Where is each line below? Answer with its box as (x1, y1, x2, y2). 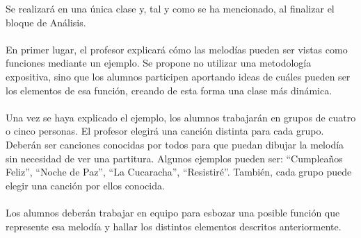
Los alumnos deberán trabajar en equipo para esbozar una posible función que (6, 205, 340, 219)
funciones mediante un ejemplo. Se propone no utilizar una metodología (6, 56, 312, 70)
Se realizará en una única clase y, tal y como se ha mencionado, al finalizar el (6, 1, 335, 15)
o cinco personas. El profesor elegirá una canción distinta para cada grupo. (6, 124, 324, 138)
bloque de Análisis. (6, 15, 86, 29)
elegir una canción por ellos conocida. (6, 178, 165, 192)
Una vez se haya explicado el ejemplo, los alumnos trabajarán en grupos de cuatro (6, 110, 356, 124)
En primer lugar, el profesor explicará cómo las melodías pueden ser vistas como (6, 42, 348, 56)
